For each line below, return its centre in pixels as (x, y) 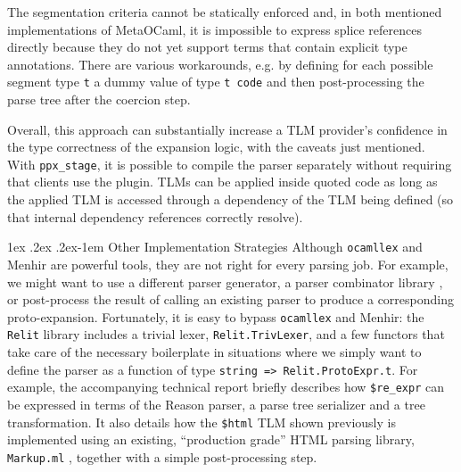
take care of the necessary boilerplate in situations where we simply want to (214, 352)
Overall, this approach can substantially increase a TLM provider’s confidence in (227, 129)
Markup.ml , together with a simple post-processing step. (162, 456)
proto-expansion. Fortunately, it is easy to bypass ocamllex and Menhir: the (216, 316)
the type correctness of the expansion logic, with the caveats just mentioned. (216, 147)
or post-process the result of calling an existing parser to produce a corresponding (230, 299)
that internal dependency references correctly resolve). (155, 216)
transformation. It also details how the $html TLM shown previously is (202, 422)
